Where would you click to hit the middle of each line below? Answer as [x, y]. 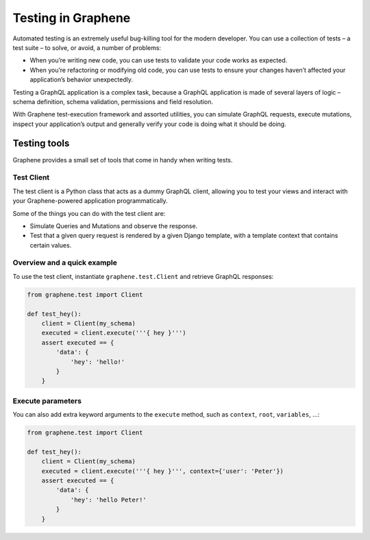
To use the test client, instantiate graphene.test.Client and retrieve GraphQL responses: [143, 276]
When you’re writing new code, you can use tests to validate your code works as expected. [159, 60]
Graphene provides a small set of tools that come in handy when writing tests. [123, 160]
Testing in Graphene [72, 18]
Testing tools [41, 144]
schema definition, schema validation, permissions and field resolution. [113, 101]
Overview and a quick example [65, 262]
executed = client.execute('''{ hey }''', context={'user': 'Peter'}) [163, 471]
